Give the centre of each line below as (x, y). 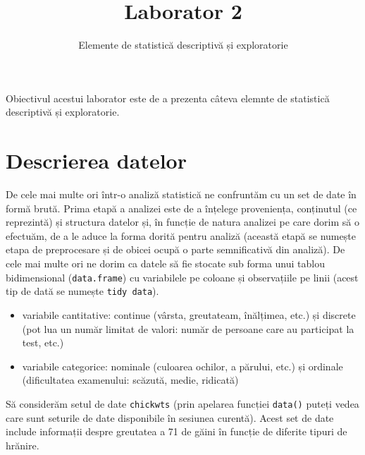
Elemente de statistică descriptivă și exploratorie (183, 45)
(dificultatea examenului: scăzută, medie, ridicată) (130, 380)
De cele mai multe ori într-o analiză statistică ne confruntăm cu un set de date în (181, 194)
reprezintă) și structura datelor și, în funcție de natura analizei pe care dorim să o (182, 222)
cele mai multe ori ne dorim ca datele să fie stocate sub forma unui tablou (165, 263)
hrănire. (23, 445)
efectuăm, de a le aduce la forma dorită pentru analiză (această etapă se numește (181, 235)
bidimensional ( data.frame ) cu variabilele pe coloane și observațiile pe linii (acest (182, 277)
